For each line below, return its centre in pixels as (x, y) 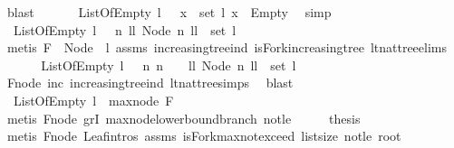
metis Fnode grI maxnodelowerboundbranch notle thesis (184, 118)
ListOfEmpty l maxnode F (93, 100)
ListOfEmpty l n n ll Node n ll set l (169, 65)
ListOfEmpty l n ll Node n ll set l (125, 29)
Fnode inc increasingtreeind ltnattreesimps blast (150, 83)
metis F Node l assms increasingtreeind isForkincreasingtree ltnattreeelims (227, 47)
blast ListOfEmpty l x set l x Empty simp (169, 12)
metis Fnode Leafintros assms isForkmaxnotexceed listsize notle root (204, 136)
